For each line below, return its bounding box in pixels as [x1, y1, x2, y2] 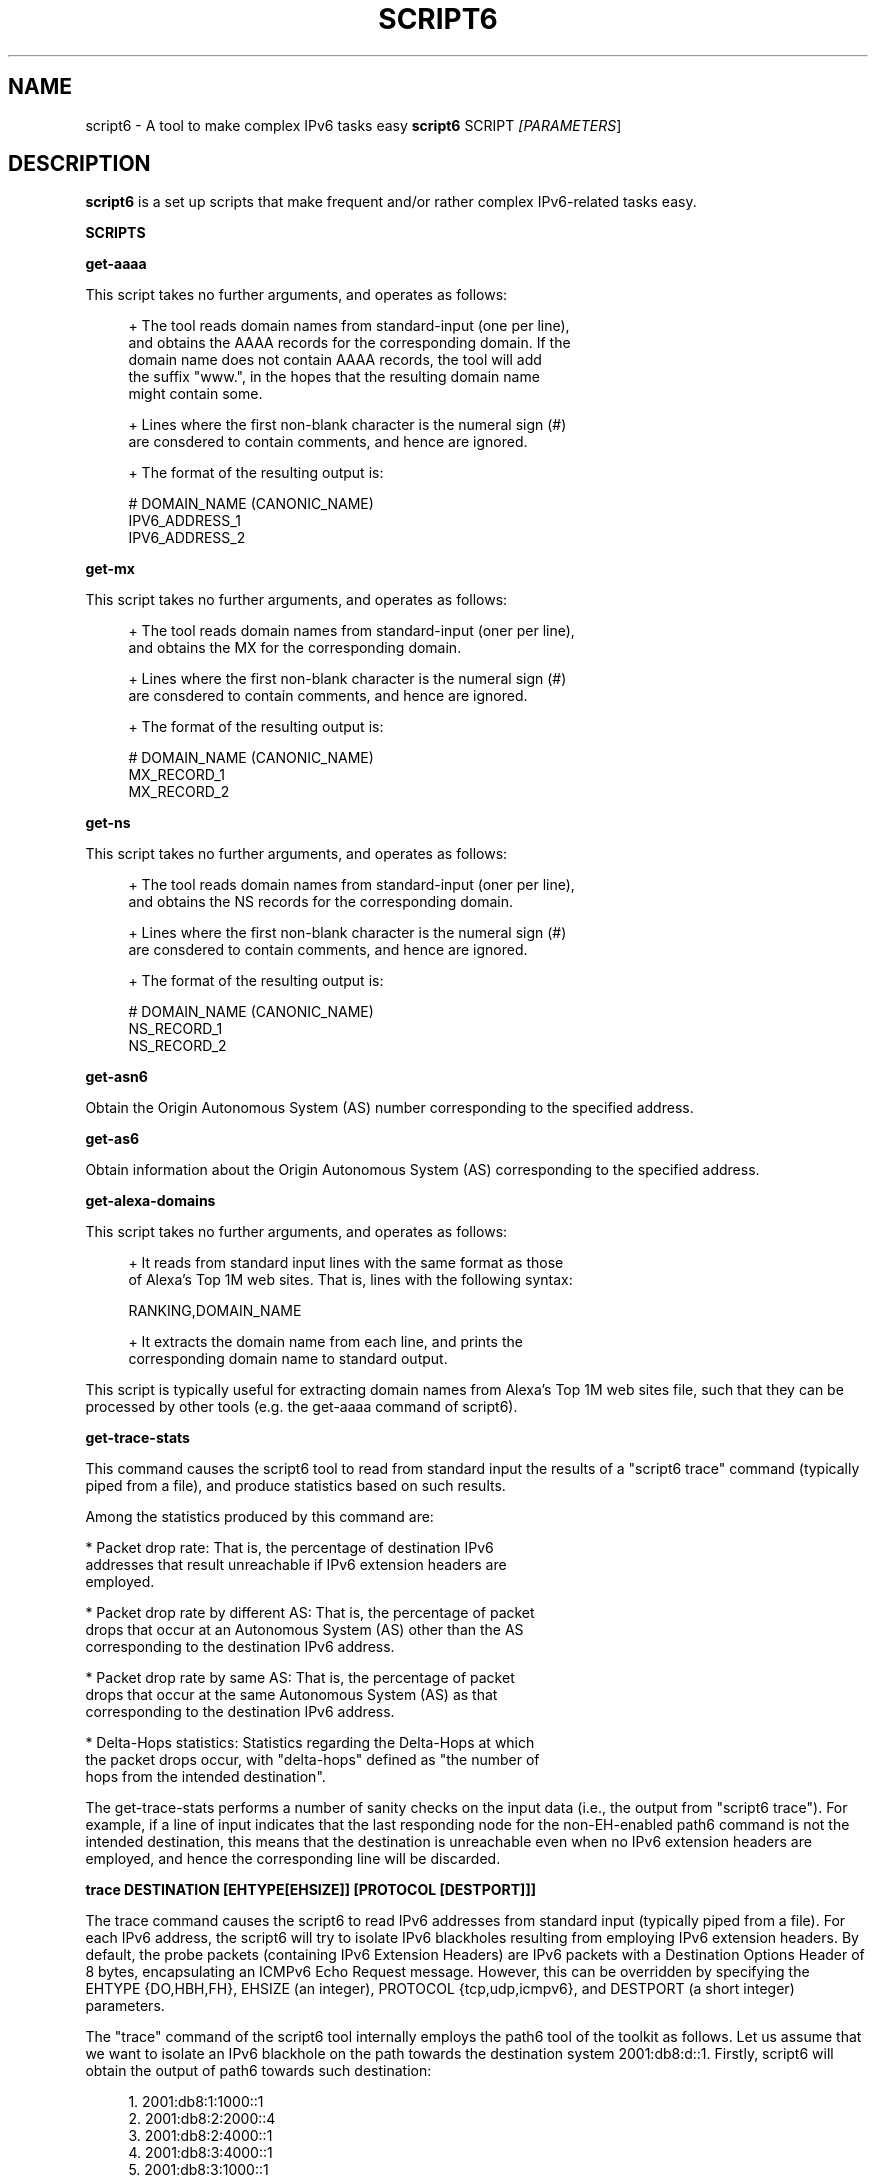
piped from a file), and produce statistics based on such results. [85, 1477, 506, 1495]
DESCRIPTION [8, 151, 151, 177]
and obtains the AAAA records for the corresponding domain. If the [128, 334, 571, 352]
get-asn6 [85, 1068, 148, 1086]
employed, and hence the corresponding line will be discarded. [85, 1850, 501, 1868]
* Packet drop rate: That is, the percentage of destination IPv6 [85, 1539, 494, 1557]
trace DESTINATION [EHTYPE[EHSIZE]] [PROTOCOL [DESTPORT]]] [85, 1881, 536, 1899]
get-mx [85, 560, 135, 578]
